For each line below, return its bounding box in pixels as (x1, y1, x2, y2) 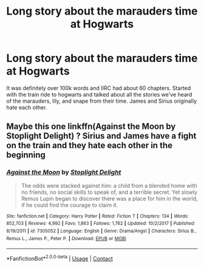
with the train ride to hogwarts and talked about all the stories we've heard (6, 91, 192, 98)
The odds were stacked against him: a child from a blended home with (21, 182, 197, 189)
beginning (6, 150, 46, 160)
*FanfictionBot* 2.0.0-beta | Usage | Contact (6, 254, 114, 262)
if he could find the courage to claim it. (21, 201, 118, 208)
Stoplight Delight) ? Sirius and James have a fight (6, 131, 197, 141)
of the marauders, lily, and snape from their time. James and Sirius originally (6, 97, 197, 105)
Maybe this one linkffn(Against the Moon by (6, 122, 176, 132)
